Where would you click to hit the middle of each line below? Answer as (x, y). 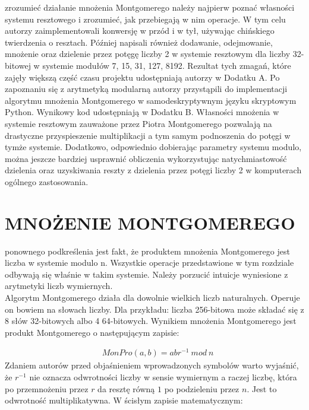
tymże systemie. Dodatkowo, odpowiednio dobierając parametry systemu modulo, (153, 147)
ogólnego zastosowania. (47, 181)
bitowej (18, 65)
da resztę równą (126, 388)
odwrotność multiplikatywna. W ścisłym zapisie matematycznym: (124, 400)
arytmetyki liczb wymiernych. (59, 286)
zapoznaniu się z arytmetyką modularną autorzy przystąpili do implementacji (146, 89)
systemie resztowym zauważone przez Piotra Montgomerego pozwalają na (138, 123)
